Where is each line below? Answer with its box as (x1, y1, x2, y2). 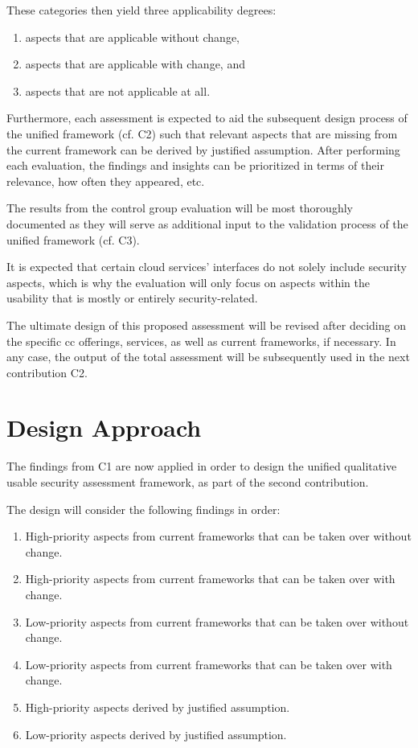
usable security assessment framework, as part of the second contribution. (6, 474, 369, 490)
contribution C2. (6, 364, 88, 380)
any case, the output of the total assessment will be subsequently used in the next (6, 348, 410, 365)
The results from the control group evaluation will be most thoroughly (6, 199, 353, 216)
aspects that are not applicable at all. (25, 82, 211, 99)
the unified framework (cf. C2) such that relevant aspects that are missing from (6, 125, 398, 142)
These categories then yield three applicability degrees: (6, 2, 277, 18)
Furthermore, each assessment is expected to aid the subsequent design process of (6, 109, 408, 126)
